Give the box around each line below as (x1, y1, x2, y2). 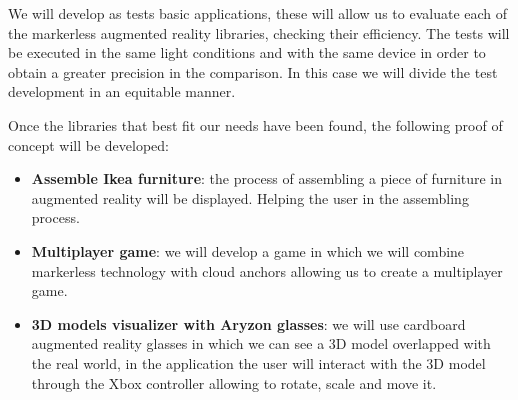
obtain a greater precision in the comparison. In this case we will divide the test (8, 61, 498, 82)
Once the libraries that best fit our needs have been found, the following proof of (8, 114, 503, 135)
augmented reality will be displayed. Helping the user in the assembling (31, 187, 469, 208)
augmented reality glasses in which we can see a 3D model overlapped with (31, 333, 491, 354)
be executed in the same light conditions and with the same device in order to (8, 42, 486, 63)
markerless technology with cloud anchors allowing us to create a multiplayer (31, 260, 503, 281)
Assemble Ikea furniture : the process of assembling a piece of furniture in (31, 168, 503, 189)
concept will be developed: (8, 134, 169, 155)
